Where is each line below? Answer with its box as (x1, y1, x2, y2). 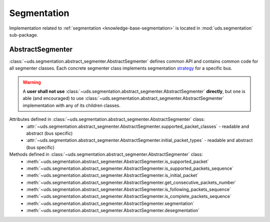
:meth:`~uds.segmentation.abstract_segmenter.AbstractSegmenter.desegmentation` (26, 207, 200, 213)
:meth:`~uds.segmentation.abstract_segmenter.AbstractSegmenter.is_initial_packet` (26, 172, 199, 178)
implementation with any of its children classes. (22, 102, 121, 108)
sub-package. (9, 32, 38, 38)
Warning (22, 79, 41, 85)
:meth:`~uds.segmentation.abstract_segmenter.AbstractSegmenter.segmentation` (26, 200, 194, 206)
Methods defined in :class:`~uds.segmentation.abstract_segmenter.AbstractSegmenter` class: (9, 151, 203, 157)
